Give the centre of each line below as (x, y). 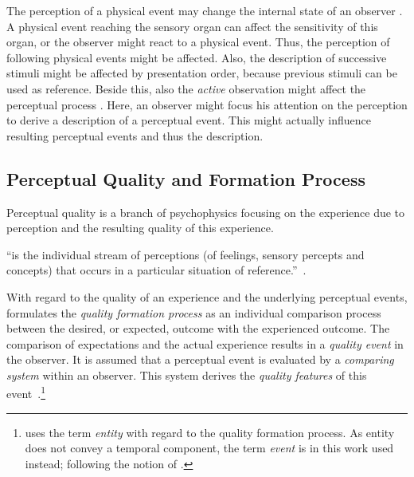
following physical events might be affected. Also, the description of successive (197, 57)
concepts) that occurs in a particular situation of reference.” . (156, 270)
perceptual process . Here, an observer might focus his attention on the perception (207, 104)
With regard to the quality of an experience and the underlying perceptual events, (207, 296)
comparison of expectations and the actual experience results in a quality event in (205, 343)
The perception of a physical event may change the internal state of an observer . (205, 10)
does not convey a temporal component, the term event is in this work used (209, 448)
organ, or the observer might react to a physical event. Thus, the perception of (198, 42)
